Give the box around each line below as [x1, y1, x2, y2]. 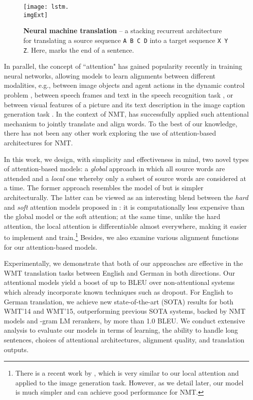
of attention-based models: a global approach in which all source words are [4, 163, 225, 174]
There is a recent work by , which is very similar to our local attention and [15, 368, 239, 378]
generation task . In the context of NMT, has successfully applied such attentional [4, 109, 249, 119]
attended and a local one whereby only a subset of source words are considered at [4, 173, 246, 183]
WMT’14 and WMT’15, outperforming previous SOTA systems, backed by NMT [4, 306, 246, 316]
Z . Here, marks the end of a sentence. [23, 44, 134, 55]
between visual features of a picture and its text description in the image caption [4, 99, 245, 109]
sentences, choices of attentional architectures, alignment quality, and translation [4, 334, 245, 344]
